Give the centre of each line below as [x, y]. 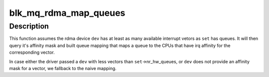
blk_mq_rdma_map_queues [67, 13]
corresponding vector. [32, 52]
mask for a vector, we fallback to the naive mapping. [63, 68]
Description [29, 26]
